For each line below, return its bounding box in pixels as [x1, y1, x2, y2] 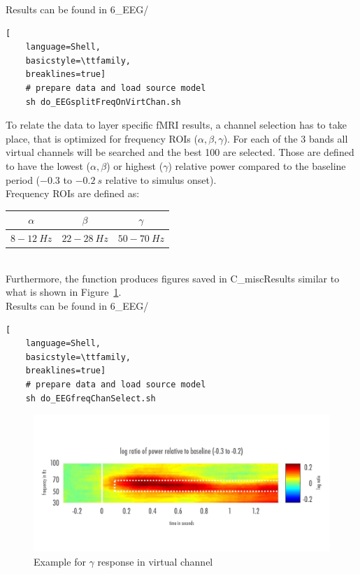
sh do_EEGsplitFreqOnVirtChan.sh [25, 96, 181, 107]
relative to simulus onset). [105, 172, 217, 187]
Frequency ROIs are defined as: [6, 186, 140, 201]
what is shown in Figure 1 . [6, 285, 122, 299]
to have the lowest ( [6, 158, 90, 173]
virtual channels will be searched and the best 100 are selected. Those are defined [6, 145, 354, 159]
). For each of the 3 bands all [223, 131, 348, 145]
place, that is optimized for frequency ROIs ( [6, 131, 198, 145]
